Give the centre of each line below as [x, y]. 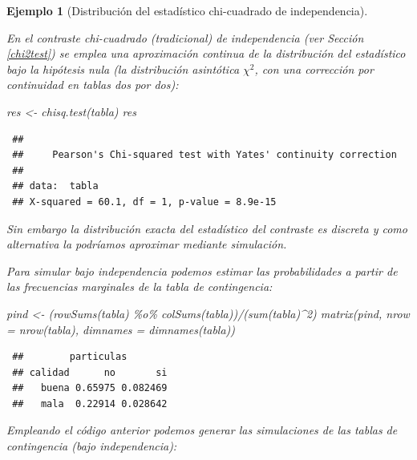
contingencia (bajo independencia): [92, 446]
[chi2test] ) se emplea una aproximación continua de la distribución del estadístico [206, 53]
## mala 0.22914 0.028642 [90, 404]
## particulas [70, 357]
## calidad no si [90, 372]
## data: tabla [55, 186]
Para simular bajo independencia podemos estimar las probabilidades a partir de [202, 270]
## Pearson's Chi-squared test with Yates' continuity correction [204, 155]
